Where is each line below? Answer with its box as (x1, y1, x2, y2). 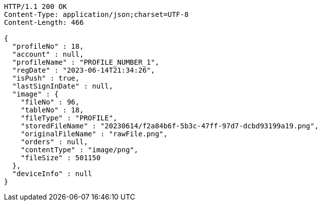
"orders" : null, (20, 138, 88, 146)
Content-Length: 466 (4, 18, 84, 26)
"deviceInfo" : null (12, 170, 93, 178)
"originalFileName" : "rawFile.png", (20, 130, 168, 138)
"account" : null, (12, 50, 84, 58)
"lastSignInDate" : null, (12, 82, 113, 90)
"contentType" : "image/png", (20, 146, 138, 154)
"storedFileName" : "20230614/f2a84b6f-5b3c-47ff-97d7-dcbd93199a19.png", (20, 122, 319, 130)
